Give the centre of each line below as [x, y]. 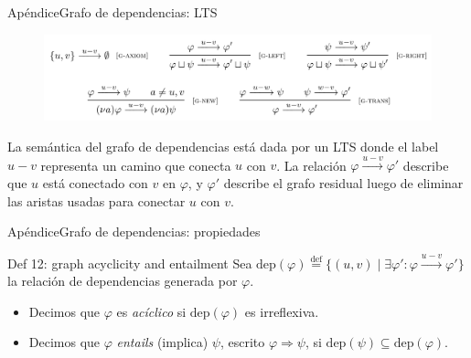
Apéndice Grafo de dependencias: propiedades [134, 232]
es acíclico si [151, 311]
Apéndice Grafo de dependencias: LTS [112, 12]
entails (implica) [162, 342]
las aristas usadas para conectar [96, 200]
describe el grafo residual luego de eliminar [343, 182]
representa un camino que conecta [136, 165]
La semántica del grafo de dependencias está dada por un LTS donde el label [223, 146]
